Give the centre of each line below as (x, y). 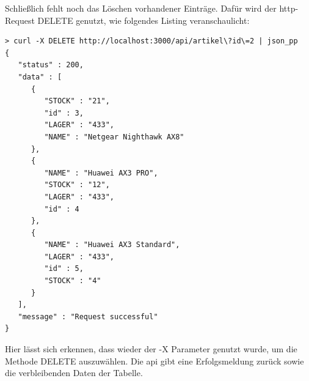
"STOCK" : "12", (77, 185)
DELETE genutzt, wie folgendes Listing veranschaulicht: (144, 20)
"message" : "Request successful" (88, 316)
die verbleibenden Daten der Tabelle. (74, 373)
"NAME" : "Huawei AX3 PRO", (101, 173)
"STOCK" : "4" (73, 281)
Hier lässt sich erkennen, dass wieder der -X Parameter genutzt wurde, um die (151, 349)
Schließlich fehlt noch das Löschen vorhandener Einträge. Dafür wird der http (150, 8)
